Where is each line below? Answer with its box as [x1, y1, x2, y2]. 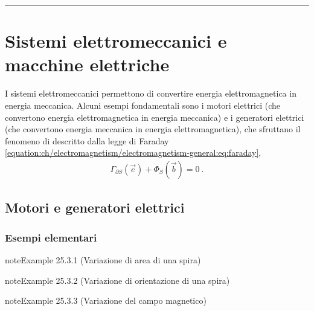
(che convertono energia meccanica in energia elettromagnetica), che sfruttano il [5, 123, 301, 135]
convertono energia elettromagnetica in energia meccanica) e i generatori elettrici [5, 111, 304, 123]
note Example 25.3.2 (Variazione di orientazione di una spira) [5, 274, 230, 286]
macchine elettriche [5, 52, 170, 77]
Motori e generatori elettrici [5, 198, 185, 217]
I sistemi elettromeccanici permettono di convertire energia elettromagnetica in [5, 87, 296, 100]
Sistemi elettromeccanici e [5, 28, 227, 53]
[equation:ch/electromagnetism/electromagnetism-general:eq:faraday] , [5, 146, 261, 159]
